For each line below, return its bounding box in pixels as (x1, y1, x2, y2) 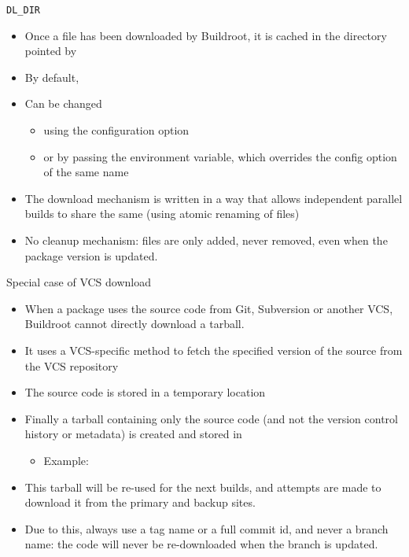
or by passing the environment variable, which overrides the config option (43, 148, 397, 164)
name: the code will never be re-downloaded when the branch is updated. (24, 536, 378, 552)
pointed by (24, 42, 77, 59)
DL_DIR (6, 5, 40, 16)
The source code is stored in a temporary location (24, 384, 266, 400)
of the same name (43, 164, 129, 180)
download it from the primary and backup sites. (24, 494, 256, 511)
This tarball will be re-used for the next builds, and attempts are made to (24, 478, 381, 495)
